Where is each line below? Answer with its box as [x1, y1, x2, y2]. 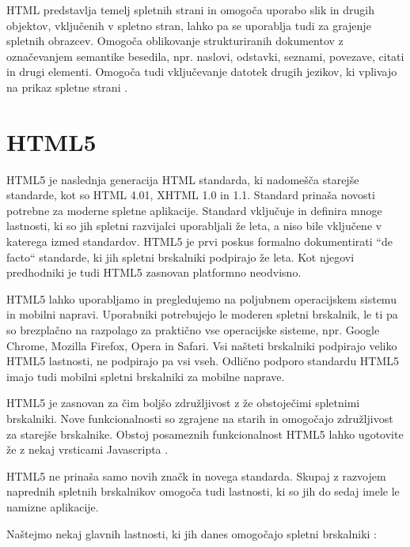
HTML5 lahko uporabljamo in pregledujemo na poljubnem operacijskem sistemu [6, 290, 397, 307]
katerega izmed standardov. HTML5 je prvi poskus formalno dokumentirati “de [6, 233, 393, 250]
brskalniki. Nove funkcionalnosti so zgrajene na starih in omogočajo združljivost [6, 410, 393, 426]
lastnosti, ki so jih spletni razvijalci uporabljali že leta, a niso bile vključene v [6, 217, 382, 234]
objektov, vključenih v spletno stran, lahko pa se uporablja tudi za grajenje [6, 17, 371, 33]
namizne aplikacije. [6, 498, 99, 515]
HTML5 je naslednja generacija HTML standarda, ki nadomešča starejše [6, 171, 359, 187]
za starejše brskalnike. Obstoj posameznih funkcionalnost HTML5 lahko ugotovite [6, 425, 404, 442]
